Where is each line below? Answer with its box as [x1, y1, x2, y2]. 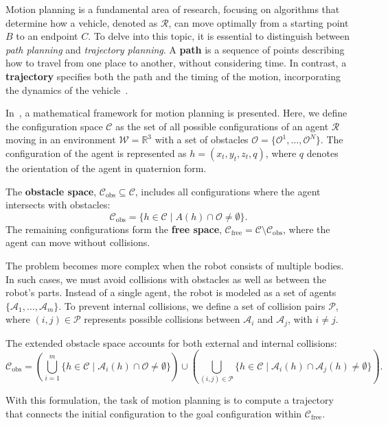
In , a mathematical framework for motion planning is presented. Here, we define [5, 106, 347, 120]
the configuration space [5, 119, 103, 133]
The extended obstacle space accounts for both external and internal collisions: [5, 335, 337, 350]
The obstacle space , [5, 184, 97, 198]
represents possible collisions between [84, 312, 240, 326]
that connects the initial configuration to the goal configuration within [5, 406, 302, 420]
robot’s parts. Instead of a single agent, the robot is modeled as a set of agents [5, 285, 336, 300]
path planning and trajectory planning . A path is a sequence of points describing [5, 42, 345, 56]
